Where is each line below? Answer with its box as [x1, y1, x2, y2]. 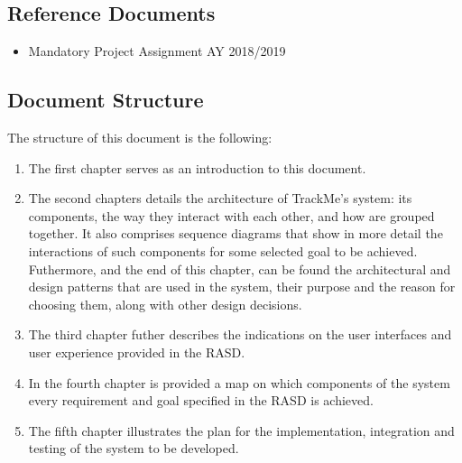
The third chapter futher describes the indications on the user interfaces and [28, 325, 452, 344]
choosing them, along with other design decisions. [28, 294, 302, 313]
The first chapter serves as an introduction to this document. [28, 158, 366, 177]
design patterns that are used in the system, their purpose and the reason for [28, 277, 456, 296]
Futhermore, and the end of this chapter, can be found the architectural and [28, 259, 451, 278]
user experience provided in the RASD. [28, 342, 245, 361]
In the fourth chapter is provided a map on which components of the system [28, 373, 450, 392]
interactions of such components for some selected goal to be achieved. [28, 241, 418, 260]
